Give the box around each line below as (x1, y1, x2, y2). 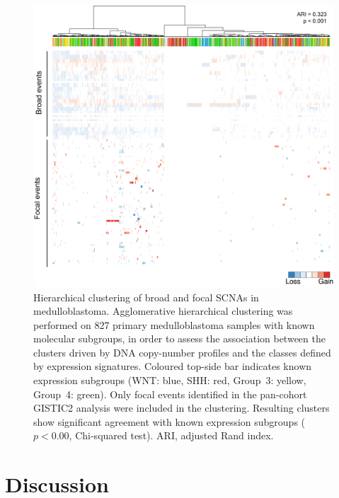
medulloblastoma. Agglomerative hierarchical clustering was (33, 303, 293, 318)
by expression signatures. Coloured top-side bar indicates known (33, 359, 312, 373)
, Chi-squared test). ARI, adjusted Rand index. (69, 428, 274, 443)
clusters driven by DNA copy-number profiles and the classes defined (33, 344, 331, 359)
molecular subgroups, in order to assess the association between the (33, 331, 326, 346)
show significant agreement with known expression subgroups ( (33, 414, 306, 429)
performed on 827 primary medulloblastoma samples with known (33, 317, 315, 332)
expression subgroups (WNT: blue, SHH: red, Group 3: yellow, (33, 373, 306, 388)
